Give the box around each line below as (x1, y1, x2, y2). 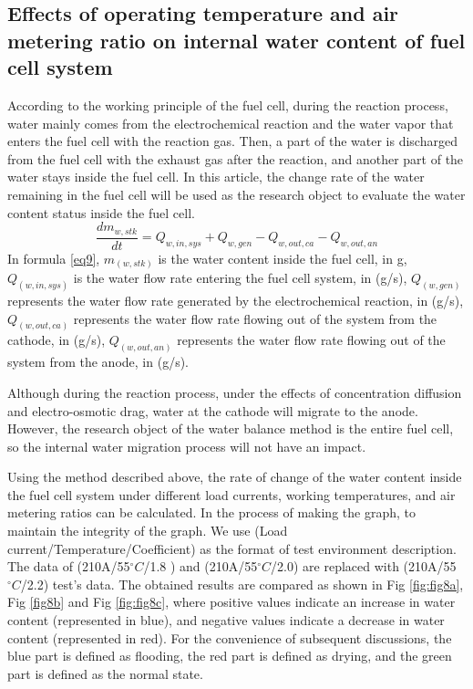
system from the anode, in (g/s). (7, 352, 189, 371)
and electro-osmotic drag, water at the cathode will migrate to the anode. (7, 401, 418, 420)
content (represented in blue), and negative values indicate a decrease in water (7, 611, 445, 630)
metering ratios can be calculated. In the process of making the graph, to (7, 503, 416, 522)
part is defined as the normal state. (7, 663, 203, 683)
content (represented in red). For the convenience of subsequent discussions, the (7, 628, 452, 647)
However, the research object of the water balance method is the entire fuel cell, (7, 419, 454, 438)
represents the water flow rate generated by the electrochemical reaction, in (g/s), (7, 291, 464, 309)
